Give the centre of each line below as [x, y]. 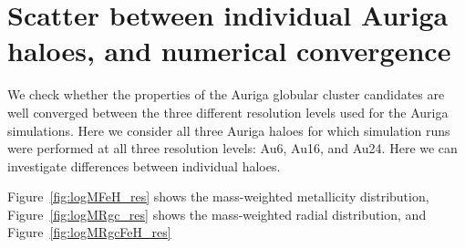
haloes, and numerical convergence [229, 51]
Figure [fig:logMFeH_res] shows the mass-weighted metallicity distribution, [218, 196]
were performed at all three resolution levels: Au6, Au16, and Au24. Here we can [232, 148]
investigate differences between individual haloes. [144, 165]
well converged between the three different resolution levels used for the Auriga [228, 112]
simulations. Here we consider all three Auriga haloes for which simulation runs [229, 130]
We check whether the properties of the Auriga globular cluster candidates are [226, 94]
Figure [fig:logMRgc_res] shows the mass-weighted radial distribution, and [217, 214]
